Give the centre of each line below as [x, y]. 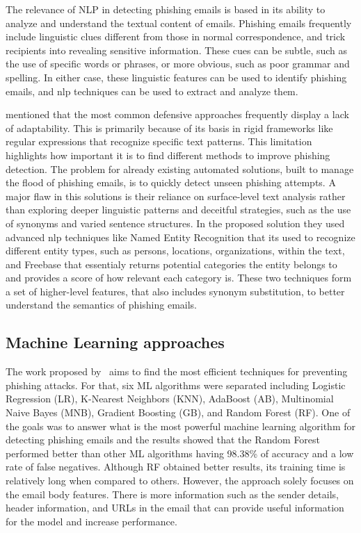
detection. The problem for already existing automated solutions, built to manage [180, 169]
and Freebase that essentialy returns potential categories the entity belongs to [171, 264]
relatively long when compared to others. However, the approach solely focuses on [180, 481]
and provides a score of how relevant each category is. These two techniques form [179, 278]
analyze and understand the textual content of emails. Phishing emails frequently [179, 23]
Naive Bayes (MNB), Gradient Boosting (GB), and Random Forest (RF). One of [178, 412]
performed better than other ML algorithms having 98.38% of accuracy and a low [180, 453]
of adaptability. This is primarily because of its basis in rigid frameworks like [169, 128]
